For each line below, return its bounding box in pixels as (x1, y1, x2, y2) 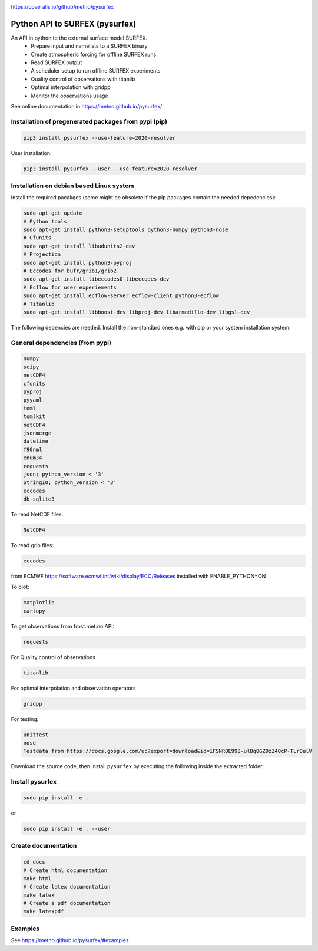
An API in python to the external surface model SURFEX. (11, 34, 148, 41)
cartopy (23, 607, 45, 614)
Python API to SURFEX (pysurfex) (11, 18, 137, 29)
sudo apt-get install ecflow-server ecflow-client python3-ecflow (23, 292, 219, 299)
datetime (23, 438, 49, 445)
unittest (23, 731, 49, 738)
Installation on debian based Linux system (11, 182, 135, 190)
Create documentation (11, 842, 77, 850)
